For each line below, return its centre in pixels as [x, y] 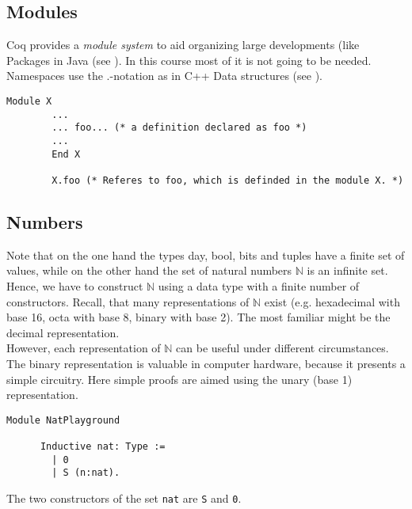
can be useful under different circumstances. [282, 348]
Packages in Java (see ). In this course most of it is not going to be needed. [189, 60]
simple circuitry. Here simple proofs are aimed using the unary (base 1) [179, 379]
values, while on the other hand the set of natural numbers [149, 270]
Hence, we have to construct [75, 285]
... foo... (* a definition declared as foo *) [179, 128]
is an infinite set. [347, 270]
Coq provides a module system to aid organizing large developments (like [183, 45]
